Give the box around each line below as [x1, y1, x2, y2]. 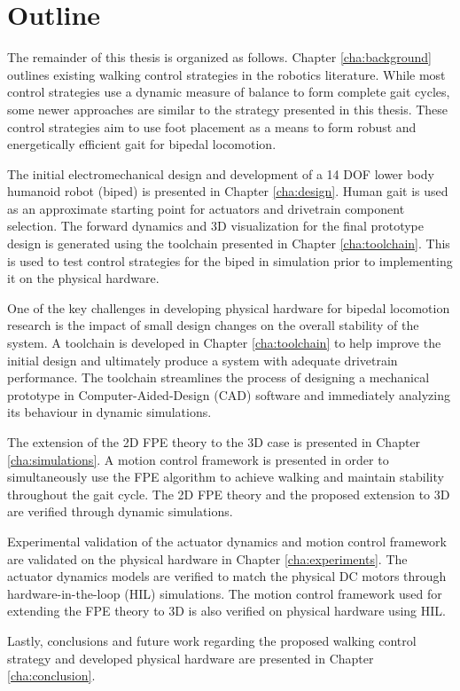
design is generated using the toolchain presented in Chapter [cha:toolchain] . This [7, 234, 450, 253]
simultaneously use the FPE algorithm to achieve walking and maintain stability [7, 467, 444, 486]
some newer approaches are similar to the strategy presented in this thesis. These [7, 99, 448, 118]
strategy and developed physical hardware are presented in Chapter [7, 648, 374, 667]
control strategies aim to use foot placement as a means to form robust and [7, 117, 417, 136]
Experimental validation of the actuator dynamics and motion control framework [7, 531, 447, 550]
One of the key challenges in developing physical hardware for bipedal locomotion [7, 298, 450, 317]
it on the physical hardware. [7, 269, 160, 287]
